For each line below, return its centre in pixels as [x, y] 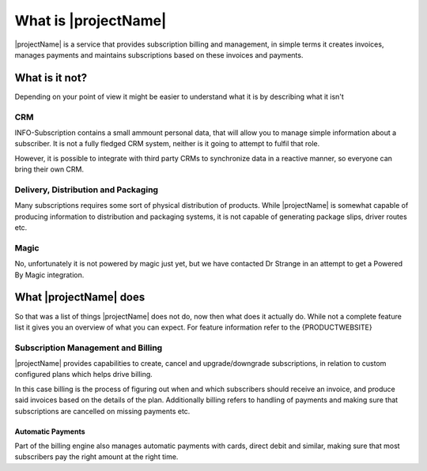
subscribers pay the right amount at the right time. [96, 457]
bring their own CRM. [49, 169]
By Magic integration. [49, 275]
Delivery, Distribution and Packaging [86, 190]
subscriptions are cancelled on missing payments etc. [102, 411]
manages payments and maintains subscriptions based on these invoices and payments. [159, 55]
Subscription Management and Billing [89, 348]
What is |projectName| [91, 21]
